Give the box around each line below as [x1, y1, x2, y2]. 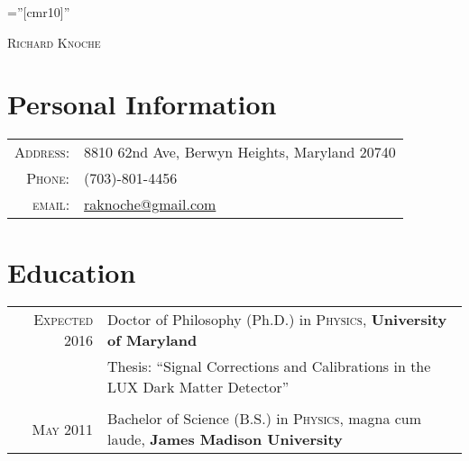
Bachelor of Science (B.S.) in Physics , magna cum [107, 408, 422, 429]
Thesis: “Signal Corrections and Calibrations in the [107, 356, 431, 377]
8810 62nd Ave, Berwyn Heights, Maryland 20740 [84, 141, 396, 163]
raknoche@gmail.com [84, 194, 216, 215]
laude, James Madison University [107, 429, 343, 450]
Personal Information [7, 86, 277, 122]
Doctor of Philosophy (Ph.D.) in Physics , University [107, 309, 447, 330]
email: [32, 194, 70, 215]
